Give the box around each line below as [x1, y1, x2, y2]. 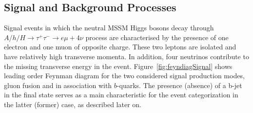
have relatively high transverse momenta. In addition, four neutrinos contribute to [4, 51, 249, 61]
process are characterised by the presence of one [85, 32, 229, 42]
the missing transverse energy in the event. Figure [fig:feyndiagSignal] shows [4, 61, 233, 71]
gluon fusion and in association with [4, 80, 112, 90]
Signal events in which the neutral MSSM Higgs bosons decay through [4, 23, 214, 33]
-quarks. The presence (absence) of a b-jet [117, 80, 242, 90]
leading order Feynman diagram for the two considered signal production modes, [4, 70, 245, 81]
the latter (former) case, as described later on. [4, 99, 141, 109]
